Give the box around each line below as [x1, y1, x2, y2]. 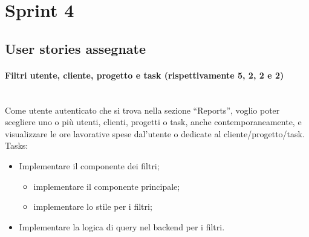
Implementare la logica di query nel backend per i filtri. [19, 220, 225, 233]
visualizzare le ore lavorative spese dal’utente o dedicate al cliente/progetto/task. [5, 127, 305, 140]
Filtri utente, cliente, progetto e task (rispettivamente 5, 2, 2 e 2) [5, 68, 284, 81]
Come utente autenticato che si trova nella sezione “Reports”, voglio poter [5, 103, 280, 116]
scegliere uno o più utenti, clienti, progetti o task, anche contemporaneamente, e [5, 115, 302, 128]
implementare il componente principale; [33, 180, 180, 192]
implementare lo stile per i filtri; [33, 200, 152, 213]
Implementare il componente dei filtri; [19, 159, 160, 172]
